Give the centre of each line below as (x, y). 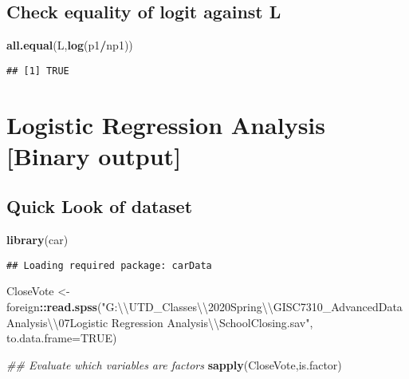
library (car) (37, 240)
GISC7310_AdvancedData (338, 307)
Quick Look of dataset (100, 206)
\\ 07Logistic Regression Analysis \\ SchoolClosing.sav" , (180, 322)
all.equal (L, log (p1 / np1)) (70, 45)
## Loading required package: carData (109, 265)
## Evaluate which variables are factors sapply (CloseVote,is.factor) (174, 364)
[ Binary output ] (94, 155)
